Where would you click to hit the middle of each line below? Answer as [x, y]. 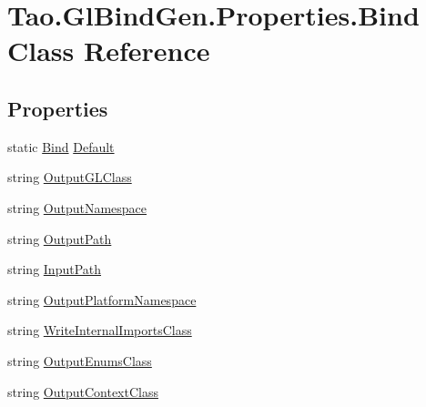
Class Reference [109, 51]
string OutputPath [60, 238]
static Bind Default [61, 146]
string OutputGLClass [70, 177]
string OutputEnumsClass [80, 360]
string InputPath [55, 269]
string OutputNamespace [77, 207]
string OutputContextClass [83, 391]
